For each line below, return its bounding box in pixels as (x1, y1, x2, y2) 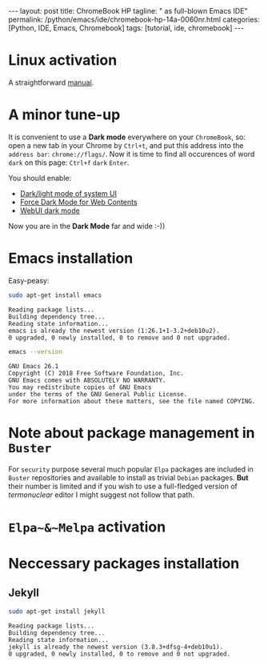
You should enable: (8, 173, 72, 183)
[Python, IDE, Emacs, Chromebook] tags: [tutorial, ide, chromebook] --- (8, 23, 245, 33)
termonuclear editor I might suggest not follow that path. (8, 490, 194, 499)
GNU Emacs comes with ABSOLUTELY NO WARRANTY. (8, 376, 166, 384)
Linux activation (8, 51, 118, 70)
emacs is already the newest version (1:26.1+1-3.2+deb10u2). (8, 327, 220, 335)
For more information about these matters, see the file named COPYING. (8, 397, 256, 405)
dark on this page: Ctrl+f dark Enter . (8, 158, 130, 167)
